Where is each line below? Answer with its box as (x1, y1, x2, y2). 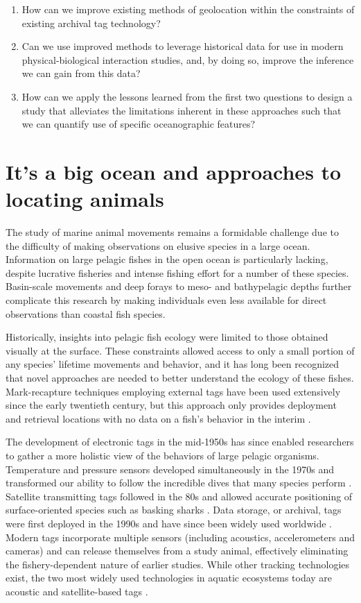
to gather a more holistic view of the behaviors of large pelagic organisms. (6, 448, 319, 462)
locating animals (6, 185, 164, 213)
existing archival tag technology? (21, 15, 161, 30)
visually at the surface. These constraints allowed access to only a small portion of (6, 343, 355, 357)
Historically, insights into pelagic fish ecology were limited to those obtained (6, 330, 328, 344)
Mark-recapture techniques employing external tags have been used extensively (6, 384, 341, 398)
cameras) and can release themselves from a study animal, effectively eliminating (6, 543, 349, 558)
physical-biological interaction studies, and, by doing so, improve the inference (21, 52, 354, 67)
